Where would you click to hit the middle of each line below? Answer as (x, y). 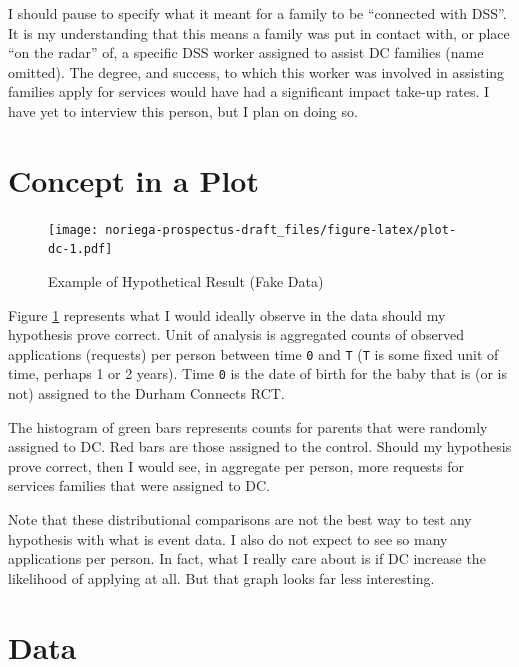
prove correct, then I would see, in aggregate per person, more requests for (236, 465)
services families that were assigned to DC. (139, 485)
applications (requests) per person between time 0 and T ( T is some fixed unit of (253, 353)
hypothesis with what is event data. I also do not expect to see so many (228, 538)
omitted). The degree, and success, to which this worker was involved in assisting (256, 71)
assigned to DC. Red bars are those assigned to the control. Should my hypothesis (260, 446)
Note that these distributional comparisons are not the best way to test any (240, 519)
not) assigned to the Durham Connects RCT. (146, 393)
